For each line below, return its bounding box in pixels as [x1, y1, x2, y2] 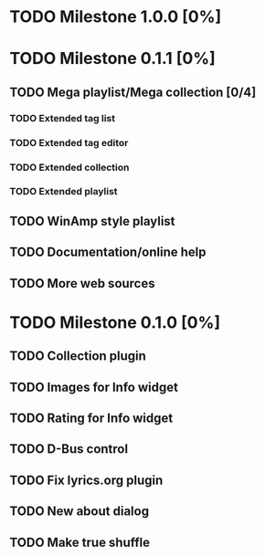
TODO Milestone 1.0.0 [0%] [9, 6, 222, 27]
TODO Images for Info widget [9, 379, 178, 394]
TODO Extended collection [9, 161, 130, 173]
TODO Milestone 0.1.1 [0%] [9, 48, 217, 69]
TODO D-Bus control [9, 441, 129, 457]
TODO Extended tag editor [9, 136, 129, 149]
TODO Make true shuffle [9, 534, 151, 550]
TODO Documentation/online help [9, 245, 207, 260]
